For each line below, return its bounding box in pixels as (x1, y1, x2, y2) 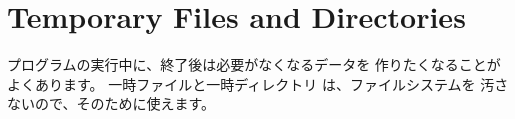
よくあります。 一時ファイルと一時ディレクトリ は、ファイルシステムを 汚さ (7, 73, 509, 94)
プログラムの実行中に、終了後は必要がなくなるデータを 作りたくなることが (7, 54, 501, 75)
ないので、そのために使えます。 (7, 93, 216, 114)
